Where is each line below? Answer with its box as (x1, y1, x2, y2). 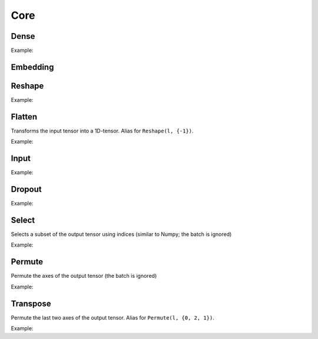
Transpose (11, 298, 51, 308)
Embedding (11, 62, 54, 72)
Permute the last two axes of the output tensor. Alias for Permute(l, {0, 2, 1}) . (11, 314, 214, 321)
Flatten (11, 112, 38, 122)
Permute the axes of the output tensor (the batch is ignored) (11, 272, 157, 280)
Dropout (11, 184, 42, 194)
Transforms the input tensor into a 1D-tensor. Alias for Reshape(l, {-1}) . (11, 127, 194, 134)
